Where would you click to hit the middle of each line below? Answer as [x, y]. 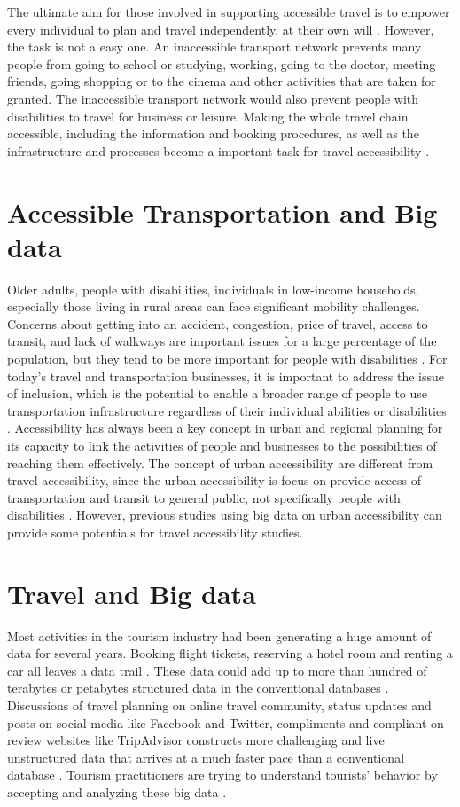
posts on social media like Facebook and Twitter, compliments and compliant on [226, 722]
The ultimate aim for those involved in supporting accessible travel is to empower [229, 12]
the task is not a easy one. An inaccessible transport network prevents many [214, 47]
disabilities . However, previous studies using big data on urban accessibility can [225, 515]
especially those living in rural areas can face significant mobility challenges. [214, 306]
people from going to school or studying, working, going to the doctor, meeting [222, 63]
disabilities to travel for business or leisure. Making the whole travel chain [208, 116]
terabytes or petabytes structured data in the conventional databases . [198, 688]
